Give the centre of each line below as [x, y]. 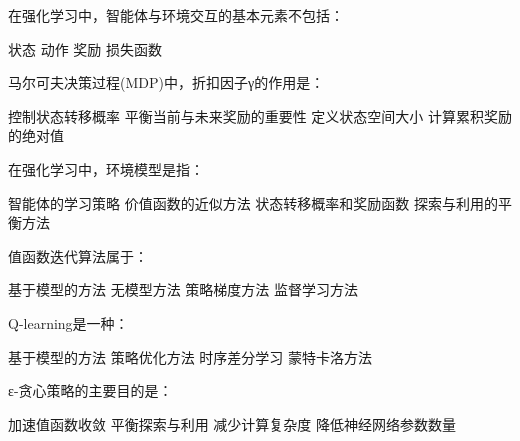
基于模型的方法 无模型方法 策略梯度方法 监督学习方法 [183, 289]
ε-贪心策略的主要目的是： [90, 390]
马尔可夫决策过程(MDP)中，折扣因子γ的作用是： [166, 82]
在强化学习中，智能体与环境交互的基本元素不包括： [176, 15]
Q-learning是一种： [68, 322]
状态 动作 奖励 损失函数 [85, 48]
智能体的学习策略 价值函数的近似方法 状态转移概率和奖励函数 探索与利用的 [253, 202]
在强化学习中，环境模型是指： [106, 168]
